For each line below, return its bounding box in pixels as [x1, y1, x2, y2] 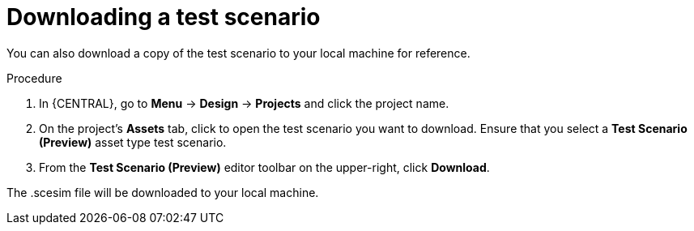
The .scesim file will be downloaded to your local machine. [6, 185, 319, 199]
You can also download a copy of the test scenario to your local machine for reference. [6, 45, 470, 60]
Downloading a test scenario [6, 3, 321, 31]
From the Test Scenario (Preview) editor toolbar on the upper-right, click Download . [39, 160, 490, 174]
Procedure [6, 71, 62, 85]
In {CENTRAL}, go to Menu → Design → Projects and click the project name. [39, 96, 449, 110]
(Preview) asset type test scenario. [39, 135, 227, 149]
